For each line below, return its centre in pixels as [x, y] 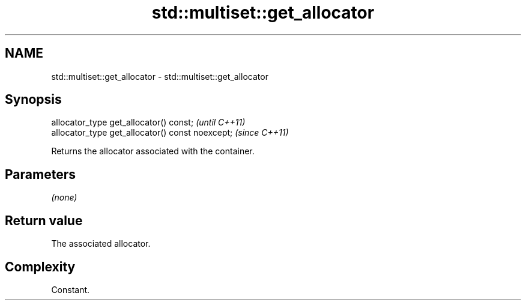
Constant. [71, 289]
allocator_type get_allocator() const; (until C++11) [148, 122]
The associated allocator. [101, 244]
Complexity [40, 267]
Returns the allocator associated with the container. [153, 151]
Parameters [40, 174]
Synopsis [33, 100]
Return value [44, 220]
